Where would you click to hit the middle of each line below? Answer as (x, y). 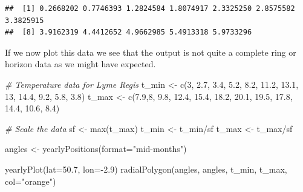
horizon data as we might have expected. (80, 64)
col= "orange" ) (31, 181)
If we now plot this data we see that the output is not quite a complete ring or (151, 52)
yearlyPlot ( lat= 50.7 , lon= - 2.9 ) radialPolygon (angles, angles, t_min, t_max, (146, 169)
